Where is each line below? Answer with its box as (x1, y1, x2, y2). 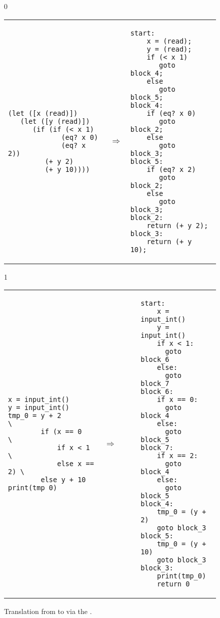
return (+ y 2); (146, 221, 208, 230)
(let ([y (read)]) (20, 117, 90, 125)
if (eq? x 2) (146, 165, 196, 173)
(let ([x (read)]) (8, 109, 78, 117)
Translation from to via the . (4, 606, 92, 616)
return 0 (156, 580, 190, 588)
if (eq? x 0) (146, 109, 196, 117)
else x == (57, 460, 94, 468)
